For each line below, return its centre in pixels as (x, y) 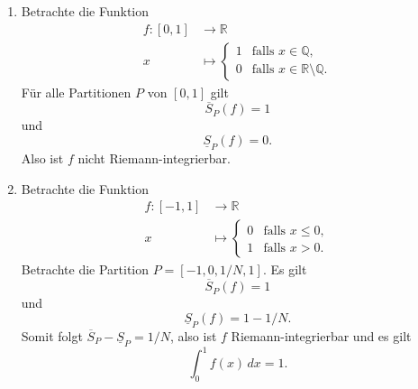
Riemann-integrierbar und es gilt (321, 335)
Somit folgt (52, 335)
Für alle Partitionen (76, 92)
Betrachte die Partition (85, 269)
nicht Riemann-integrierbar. (154, 158)
